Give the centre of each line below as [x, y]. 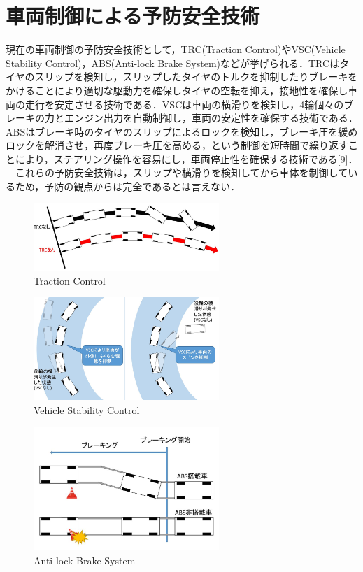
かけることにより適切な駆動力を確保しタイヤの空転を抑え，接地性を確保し [177, 90]
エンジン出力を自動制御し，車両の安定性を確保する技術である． [211, 118]
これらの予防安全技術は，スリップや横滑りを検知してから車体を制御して [181, 172]
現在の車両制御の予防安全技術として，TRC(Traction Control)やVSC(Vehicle [176, 49]
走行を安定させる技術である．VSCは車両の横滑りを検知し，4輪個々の [184, 104]
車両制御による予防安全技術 [133, 16]
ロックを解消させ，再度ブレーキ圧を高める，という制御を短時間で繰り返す [177, 145]
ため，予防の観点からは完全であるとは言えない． [128, 186]
